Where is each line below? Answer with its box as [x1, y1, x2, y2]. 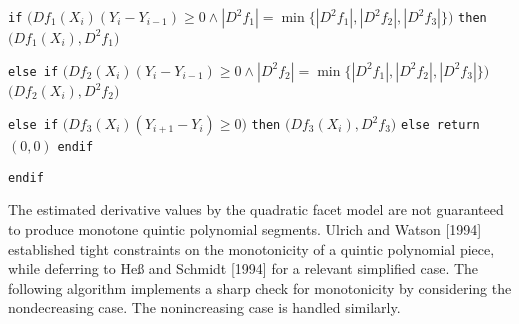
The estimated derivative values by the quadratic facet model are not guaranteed [8, 199, 504, 220]
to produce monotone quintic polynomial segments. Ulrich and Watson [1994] [8, 218, 482, 239]
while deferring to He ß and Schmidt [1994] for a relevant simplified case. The [8, 258, 479, 279]
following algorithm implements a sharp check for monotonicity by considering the [8, 277, 512, 298]
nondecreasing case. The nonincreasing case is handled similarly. [8, 297, 401, 318]
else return [400, 118, 480, 132]
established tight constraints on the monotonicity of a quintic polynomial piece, [8, 238, 495, 259]
